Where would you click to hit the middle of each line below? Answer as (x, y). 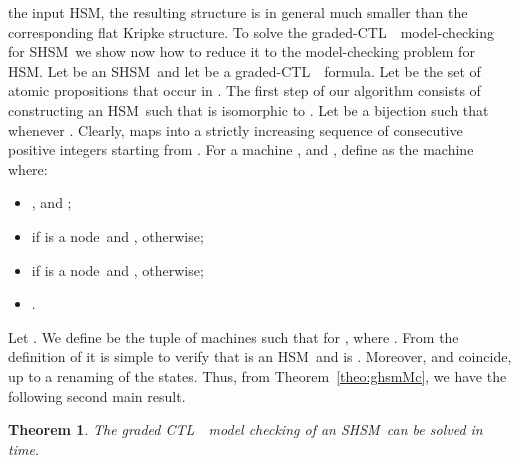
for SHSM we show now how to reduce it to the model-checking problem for (241, 51)
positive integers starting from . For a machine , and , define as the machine (241, 149)
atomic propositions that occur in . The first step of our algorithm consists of (244, 90)
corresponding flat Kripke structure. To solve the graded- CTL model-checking (251, 31)
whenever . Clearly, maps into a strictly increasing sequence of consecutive (235, 129)
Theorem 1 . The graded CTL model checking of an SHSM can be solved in (245, 429)
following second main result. (97, 395)
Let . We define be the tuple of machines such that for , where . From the (233, 336)
